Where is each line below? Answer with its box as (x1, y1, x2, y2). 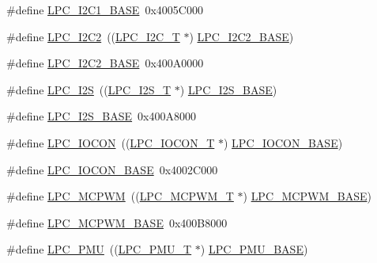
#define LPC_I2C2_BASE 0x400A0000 (6, 55, 204, 71)
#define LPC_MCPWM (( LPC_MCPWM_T (6, 188, 234, 204)
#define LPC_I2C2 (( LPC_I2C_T (6, 28, 180, 44)
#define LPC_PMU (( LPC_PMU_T (6, 241, 192, 257)
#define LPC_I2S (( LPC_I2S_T (6, 81, 172, 97)
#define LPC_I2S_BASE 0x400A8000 (6, 108, 196, 124)
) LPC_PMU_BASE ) (200, 241, 308, 257)
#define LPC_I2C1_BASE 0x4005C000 (6, 2, 203, 17)
